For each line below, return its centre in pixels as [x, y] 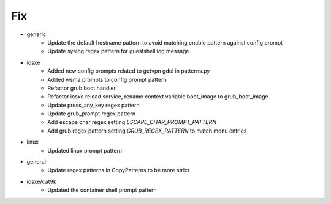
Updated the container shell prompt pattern [102, 190]
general [36, 162]
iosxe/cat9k [41, 181]
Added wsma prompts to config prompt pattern [107, 79]
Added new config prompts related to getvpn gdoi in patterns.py [129, 71]
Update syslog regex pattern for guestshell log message [118, 51]
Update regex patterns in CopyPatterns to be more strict [119, 170]
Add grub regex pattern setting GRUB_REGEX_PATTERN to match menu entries [147, 131]
